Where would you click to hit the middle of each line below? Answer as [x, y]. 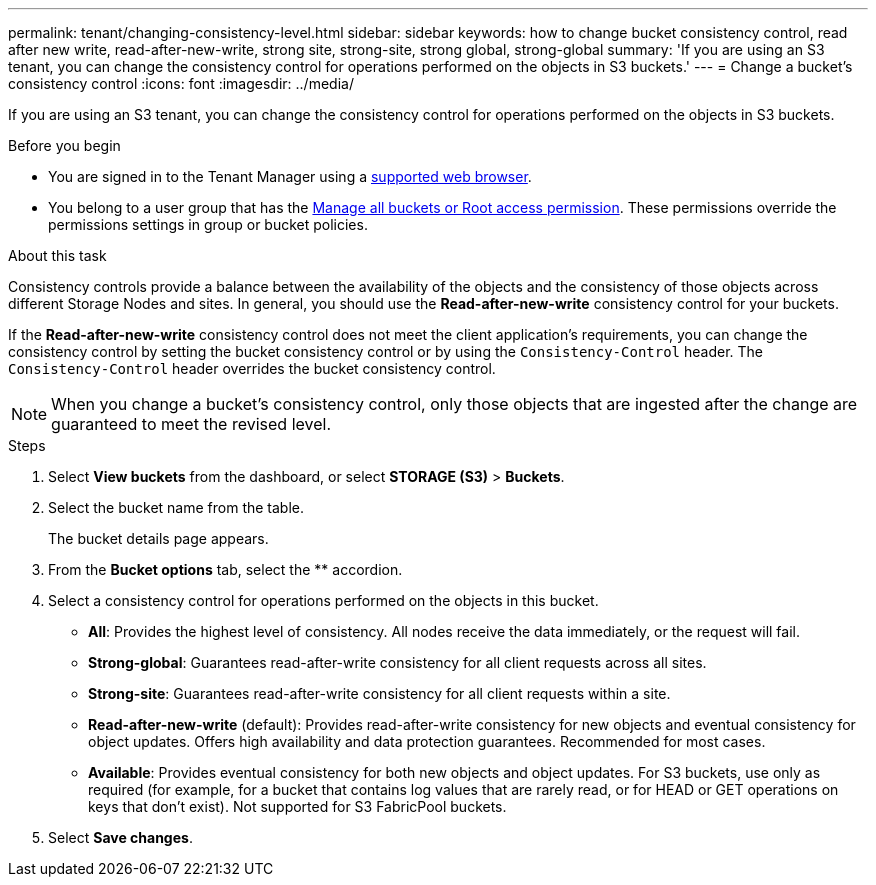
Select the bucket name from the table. [176, 507]
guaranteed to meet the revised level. [191, 424]
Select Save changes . [120, 837]
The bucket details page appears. [158, 538]
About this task [57, 255]
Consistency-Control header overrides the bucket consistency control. [252, 368]
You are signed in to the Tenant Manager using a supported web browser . [290, 176]
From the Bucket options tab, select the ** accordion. [225, 569]
